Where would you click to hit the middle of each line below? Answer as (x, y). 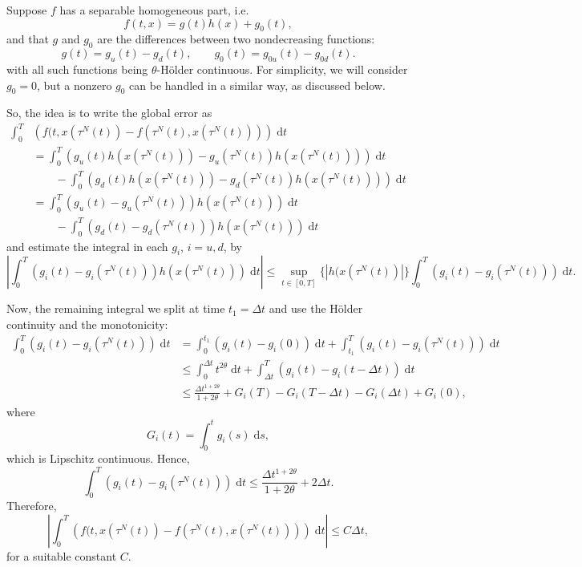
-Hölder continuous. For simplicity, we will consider (282, 69)
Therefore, (32, 506)
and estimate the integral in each (87, 246)
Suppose (27, 10)
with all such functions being (77, 69)
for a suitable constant (62, 555)
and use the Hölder (316, 308)
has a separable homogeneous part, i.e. (154, 10)
